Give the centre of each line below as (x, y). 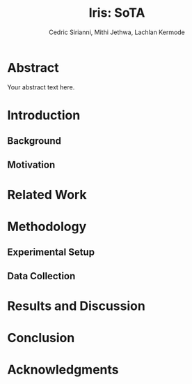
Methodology (47, 227)
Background (34, 141)
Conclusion (41, 338)
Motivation (31, 164)
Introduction (44, 115)
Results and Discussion (77, 306)
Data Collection (41, 276)
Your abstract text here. (41, 87)
